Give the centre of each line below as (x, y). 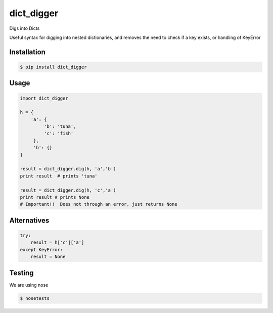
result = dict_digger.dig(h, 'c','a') (68, 190)
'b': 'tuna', (60, 127)
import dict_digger (44, 98)
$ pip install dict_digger (53, 67)
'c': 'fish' (59, 133)
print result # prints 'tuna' (59, 176)
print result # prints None (55, 197)
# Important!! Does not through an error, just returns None (99, 204)
